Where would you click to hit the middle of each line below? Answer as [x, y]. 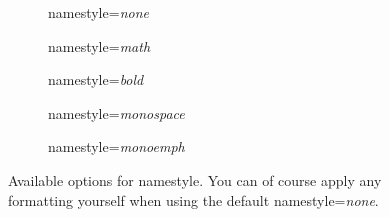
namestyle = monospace [116, 112]
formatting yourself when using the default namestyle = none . [193, 199]
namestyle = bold [96, 79]
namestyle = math [99, 45]
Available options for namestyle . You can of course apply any [195, 179]
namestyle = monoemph [116, 146]
